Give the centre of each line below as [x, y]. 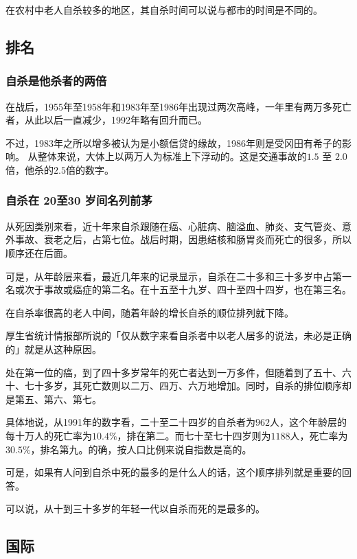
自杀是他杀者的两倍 [56, 81]
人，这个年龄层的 [308, 422]
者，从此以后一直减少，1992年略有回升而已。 [106, 120]
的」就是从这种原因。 [54, 349]
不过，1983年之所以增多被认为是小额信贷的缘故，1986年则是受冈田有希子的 [174, 142]
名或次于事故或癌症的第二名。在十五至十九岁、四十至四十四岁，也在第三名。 [178, 289]
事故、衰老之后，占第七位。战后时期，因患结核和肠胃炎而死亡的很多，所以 [183, 239]
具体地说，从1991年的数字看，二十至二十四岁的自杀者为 [130, 422]
